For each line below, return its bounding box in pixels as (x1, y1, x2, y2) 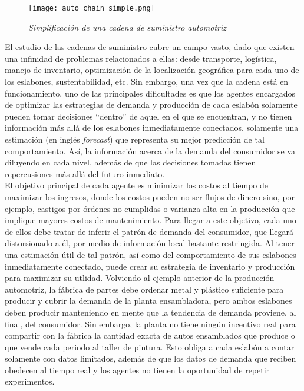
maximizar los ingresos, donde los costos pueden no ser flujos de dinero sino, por (5, 190, 295, 203)
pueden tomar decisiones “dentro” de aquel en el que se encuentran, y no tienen (5, 110, 292, 122)
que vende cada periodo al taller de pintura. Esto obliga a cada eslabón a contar (5, 340, 295, 353)
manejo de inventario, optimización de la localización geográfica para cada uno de (5, 64, 299, 76)
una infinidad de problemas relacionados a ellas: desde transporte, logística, (5, 52, 277, 64)
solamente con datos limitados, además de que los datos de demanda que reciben (5, 352, 296, 365)
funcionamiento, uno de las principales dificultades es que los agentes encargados (5, 87, 295, 99)
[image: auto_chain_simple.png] (28, 4, 155, 12)
